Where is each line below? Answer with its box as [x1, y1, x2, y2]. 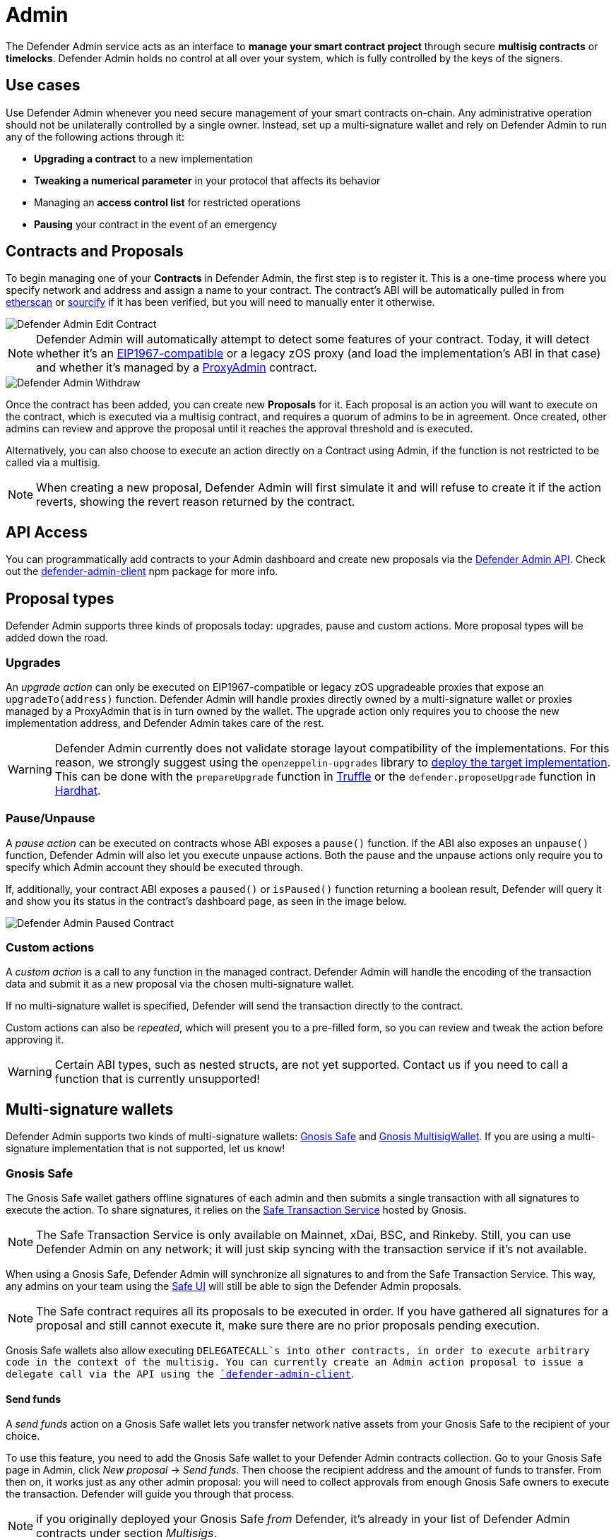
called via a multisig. [6, 456, 100, 469]
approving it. [6, 1033, 64, 1046]
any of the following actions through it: [6, 130, 185, 143]
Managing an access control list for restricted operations [34, 196, 301, 208]
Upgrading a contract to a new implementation [34, 152, 253, 165]
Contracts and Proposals [6, 242, 184, 261]
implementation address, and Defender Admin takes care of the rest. [6, 716, 324, 729]
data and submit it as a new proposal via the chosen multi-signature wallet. [6, 978, 355, 990]
